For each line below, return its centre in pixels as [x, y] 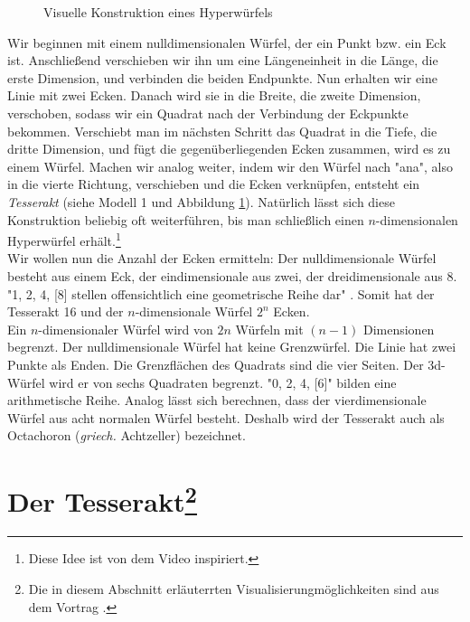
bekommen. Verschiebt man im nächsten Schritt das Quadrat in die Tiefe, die [222, 131]
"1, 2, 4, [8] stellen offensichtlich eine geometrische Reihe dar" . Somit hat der [221, 293]
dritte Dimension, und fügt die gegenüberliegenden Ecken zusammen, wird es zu [229, 149]
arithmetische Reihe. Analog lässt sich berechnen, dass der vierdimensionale [217, 400]
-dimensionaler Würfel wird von [126, 329]
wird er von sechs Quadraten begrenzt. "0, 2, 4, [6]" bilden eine [223, 382]
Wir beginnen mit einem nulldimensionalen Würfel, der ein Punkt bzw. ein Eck [227, 42]
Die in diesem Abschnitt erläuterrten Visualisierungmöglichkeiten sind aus [234, 588]
